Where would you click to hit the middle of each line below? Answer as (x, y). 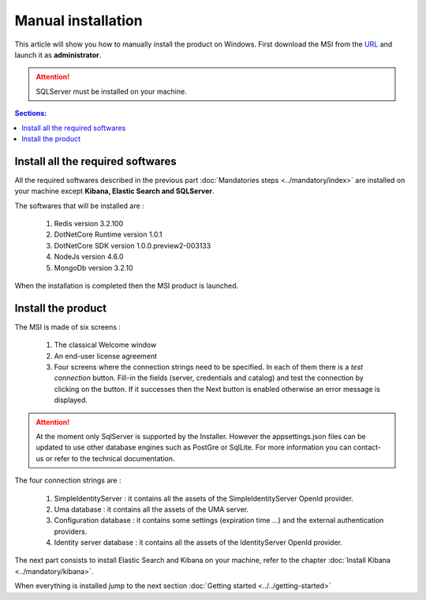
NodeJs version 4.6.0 (89, 257)
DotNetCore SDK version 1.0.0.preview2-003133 (133, 245)
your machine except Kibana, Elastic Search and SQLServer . (114, 191)
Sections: (31, 114)
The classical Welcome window (105, 345)
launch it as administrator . (58, 54)
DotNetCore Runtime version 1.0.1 (108, 235)
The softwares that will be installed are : (80, 206)
